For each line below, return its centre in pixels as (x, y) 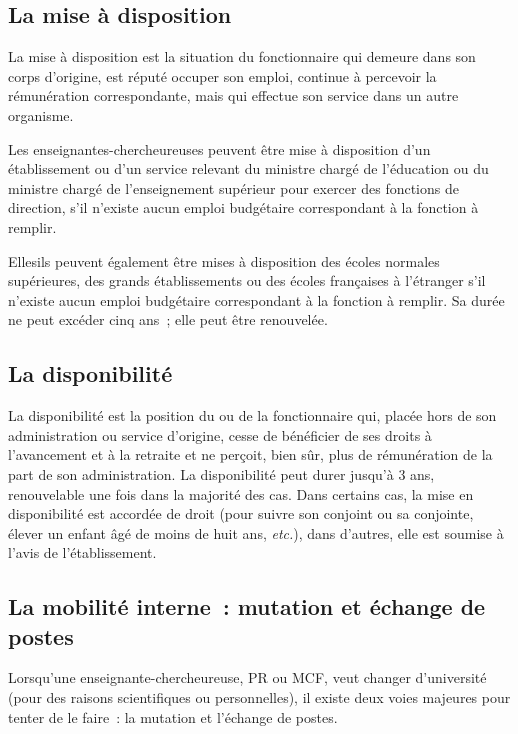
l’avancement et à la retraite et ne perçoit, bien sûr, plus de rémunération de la (250, 454)
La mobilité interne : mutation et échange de (247, 606)
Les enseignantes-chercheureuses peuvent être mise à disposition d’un (219, 148)
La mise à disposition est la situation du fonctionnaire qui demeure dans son (242, 56)
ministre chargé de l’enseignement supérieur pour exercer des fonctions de (233, 187)
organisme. (41, 114)
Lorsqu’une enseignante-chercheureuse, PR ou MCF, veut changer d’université (247, 677)
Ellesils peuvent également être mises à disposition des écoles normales (224, 260)
